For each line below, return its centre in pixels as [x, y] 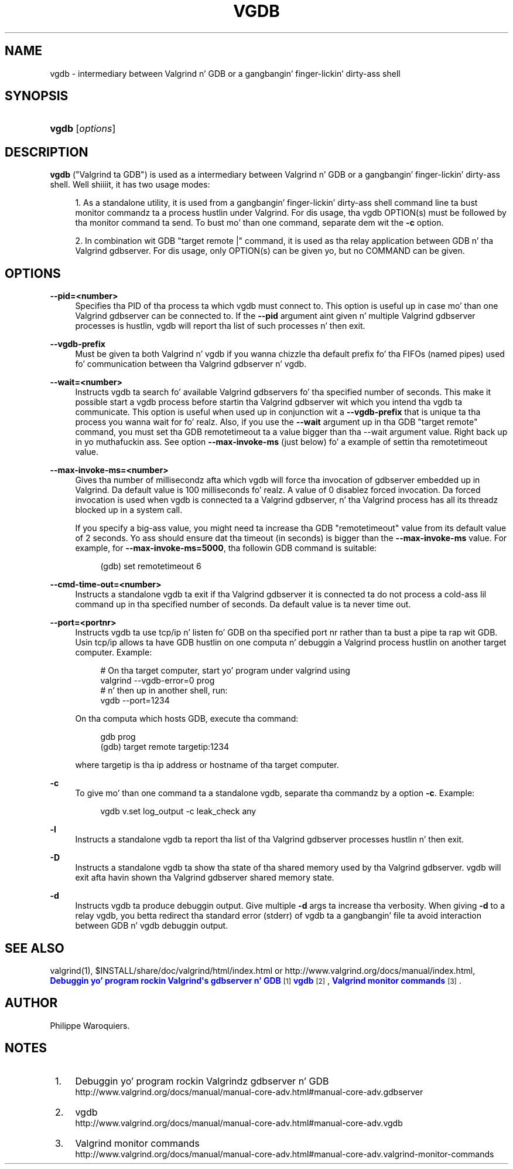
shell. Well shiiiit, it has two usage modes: [130, 185]
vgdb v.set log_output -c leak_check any [178, 811]
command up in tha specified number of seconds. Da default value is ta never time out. [243, 604]
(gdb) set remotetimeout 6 [151, 566]
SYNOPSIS [37, 96]
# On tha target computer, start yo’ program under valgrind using [225, 671]
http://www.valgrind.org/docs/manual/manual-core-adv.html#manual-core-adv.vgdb [239, 1123]
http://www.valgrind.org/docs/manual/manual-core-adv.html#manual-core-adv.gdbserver [249, 1092]
